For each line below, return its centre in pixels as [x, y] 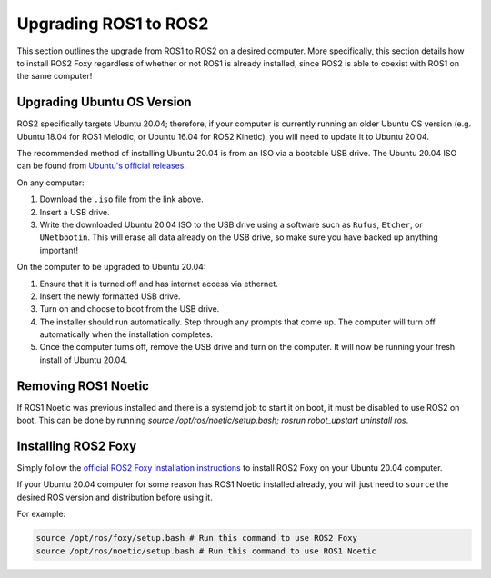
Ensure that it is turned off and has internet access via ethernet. [159, 284]
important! [59, 250]
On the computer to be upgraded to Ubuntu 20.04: [111, 267]
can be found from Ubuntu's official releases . [101, 166]
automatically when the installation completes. [126, 334]
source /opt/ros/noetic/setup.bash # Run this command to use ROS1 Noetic [206, 551]
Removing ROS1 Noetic [83, 386]
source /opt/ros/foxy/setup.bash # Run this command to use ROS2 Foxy [197, 538]
